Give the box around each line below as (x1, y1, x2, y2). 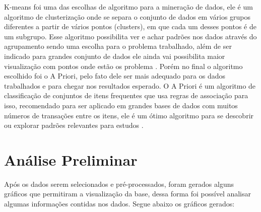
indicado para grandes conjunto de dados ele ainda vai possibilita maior (4, 50, 225, 61)
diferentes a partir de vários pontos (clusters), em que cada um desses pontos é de (4, 21, 256, 32)
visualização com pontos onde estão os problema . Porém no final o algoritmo (4, 60, 243, 71)
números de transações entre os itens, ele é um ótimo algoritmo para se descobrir (4, 110, 254, 120)
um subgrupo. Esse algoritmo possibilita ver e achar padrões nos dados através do (4, 31, 257, 41)
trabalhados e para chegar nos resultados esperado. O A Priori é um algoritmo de (4, 80, 256, 91)
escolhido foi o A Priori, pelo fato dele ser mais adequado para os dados (4, 70, 226, 81)
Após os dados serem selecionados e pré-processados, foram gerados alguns (4, 178, 234, 189)
